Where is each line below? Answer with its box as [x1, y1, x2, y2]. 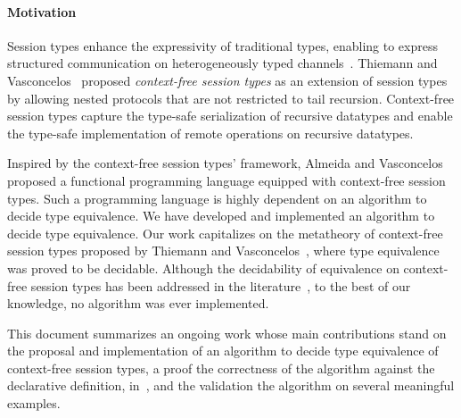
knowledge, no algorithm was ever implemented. [7, 294, 269, 313]
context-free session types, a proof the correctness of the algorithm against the [7, 358, 435, 377]
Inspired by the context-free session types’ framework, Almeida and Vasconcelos [7, 154, 443, 172]
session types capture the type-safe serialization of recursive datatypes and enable [7, 106, 453, 125]
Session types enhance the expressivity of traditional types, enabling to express [7, 36, 438, 54]
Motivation [7, 2, 77, 21]
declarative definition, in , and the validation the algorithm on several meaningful [7, 376, 455, 395]
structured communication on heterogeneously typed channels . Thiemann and [7, 54, 438, 72]
